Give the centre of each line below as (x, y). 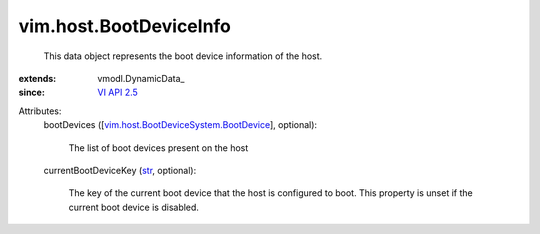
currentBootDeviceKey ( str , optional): (120, 170)
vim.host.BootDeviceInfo (125, 26)
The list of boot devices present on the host (158, 147)
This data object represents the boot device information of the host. (183, 56)
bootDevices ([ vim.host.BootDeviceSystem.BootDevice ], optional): (180, 125)
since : (31, 92)
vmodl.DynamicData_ (141, 78)
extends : (37, 78)
